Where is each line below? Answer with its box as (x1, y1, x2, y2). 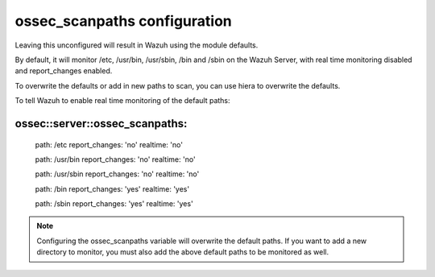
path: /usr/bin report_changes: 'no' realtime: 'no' (35, 154, 197, 164)
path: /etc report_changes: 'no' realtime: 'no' (35, 139, 183, 149)
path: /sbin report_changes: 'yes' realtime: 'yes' (35, 199, 193, 209)
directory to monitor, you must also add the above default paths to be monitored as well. (36, 247, 329, 257)
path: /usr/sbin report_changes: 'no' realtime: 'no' (35, 169, 200, 179)
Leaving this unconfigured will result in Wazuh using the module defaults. (14, 40, 259, 50)
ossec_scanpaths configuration (14, 12, 233, 30)
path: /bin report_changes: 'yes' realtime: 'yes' (35, 184, 189, 193)
